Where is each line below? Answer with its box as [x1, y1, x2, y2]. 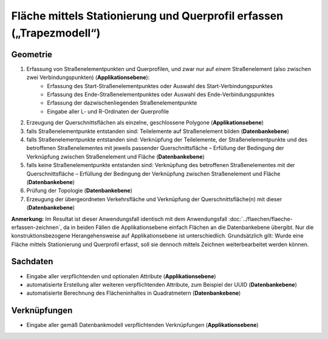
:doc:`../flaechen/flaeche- [228, 215, 293, 222]
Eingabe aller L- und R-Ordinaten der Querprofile [47, 108, 169, 115]
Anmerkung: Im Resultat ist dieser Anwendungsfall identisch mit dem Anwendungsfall [11, 215, 228, 222]
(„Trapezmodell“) [11, 26, 101, 39]
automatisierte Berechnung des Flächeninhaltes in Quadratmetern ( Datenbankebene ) [26, 289, 241, 297]
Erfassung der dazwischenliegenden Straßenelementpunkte [47, 99, 197, 106]
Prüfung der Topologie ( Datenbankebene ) [26, 187, 133, 194]
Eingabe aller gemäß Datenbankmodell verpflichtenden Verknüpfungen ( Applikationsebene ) [26, 321, 259, 329]
